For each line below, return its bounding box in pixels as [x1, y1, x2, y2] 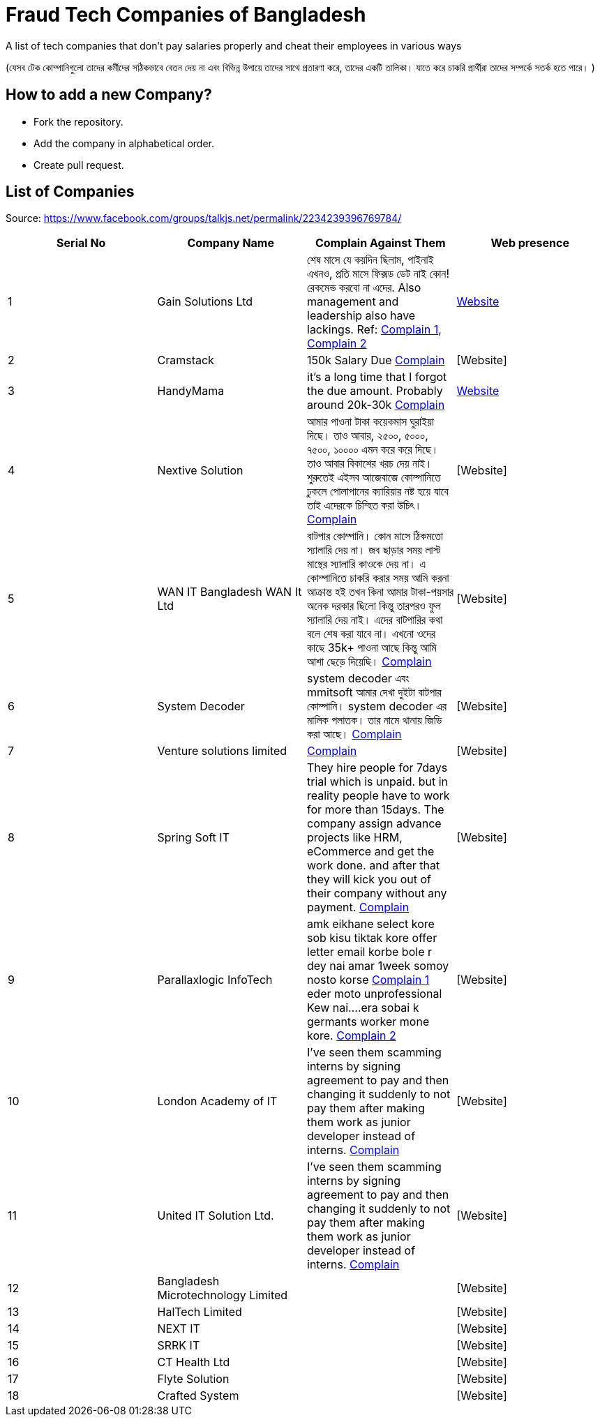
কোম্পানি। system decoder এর [307, 699, 447, 714]
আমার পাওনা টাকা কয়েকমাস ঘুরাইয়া [307, 414, 435, 429]
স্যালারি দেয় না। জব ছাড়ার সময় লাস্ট [307, 543, 441, 557]
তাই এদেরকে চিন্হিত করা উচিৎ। [307, 498, 422, 513]
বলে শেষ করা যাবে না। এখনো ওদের [307, 627, 436, 641]
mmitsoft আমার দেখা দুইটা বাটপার [307, 685, 442, 700]
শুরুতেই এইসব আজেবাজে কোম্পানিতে [307, 470, 441, 485]
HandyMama [157, 384, 225, 398]
